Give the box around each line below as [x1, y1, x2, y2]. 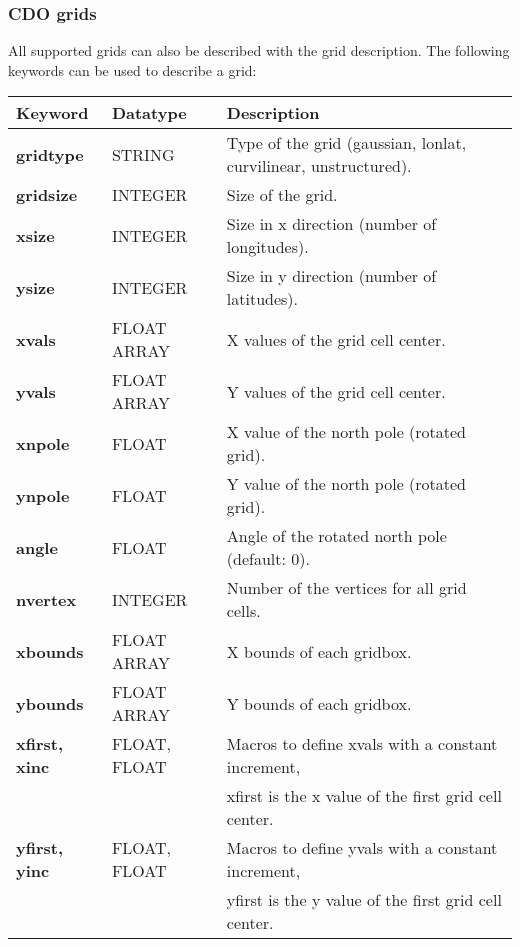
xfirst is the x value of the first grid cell [226, 784, 502, 808]
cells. [226, 599, 261, 623]
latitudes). [226, 287, 299, 311]
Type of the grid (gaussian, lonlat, [226, 131, 467, 155]
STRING [111, 142, 175, 166]
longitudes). [226, 235, 309, 259]
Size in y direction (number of [226, 264, 437, 288]
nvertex [16, 587, 77, 611]
